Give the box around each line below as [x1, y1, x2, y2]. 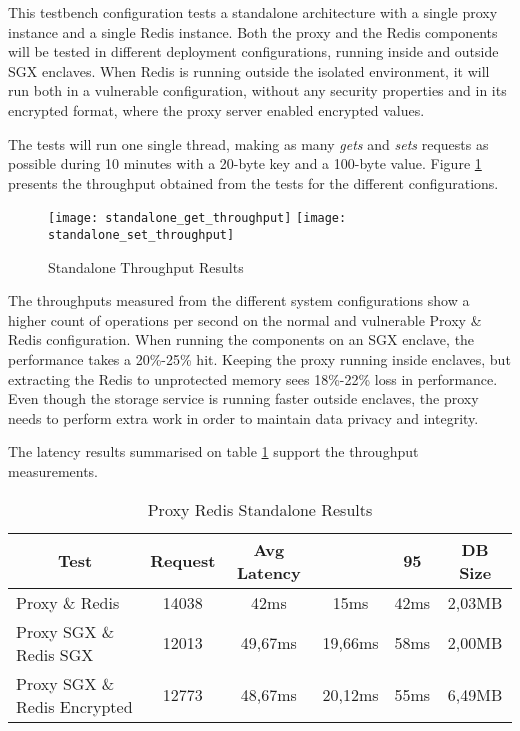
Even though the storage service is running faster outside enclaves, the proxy [8, 388, 479, 409]
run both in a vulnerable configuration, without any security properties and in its [8, 80, 507, 101]
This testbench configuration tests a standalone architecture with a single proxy [8, 2, 498, 22]
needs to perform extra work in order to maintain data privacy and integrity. [8, 407, 479, 428]
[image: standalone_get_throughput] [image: [48, 211, 347, 226]
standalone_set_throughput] [48, 228, 235, 242]
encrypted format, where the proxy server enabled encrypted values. [8, 99, 425, 120]
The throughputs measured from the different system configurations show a [8, 290, 470, 311]
